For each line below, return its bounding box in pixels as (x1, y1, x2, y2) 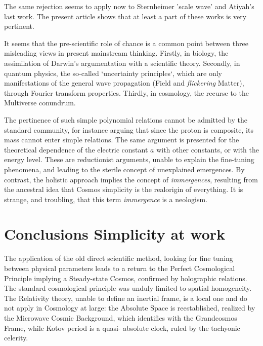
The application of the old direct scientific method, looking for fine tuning (4, 253, 233, 263)
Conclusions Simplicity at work (4, 223, 226, 244)
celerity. (4, 332, 28, 343)
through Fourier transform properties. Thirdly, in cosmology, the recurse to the (4, 87, 249, 98)
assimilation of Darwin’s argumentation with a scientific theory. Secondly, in (4, 57, 240, 68)
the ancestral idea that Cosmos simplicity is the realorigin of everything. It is (4, 184, 243, 195)
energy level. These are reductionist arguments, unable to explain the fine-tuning (4, 154, 254, 165)
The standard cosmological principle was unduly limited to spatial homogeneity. (4, 283, 252, 293)
